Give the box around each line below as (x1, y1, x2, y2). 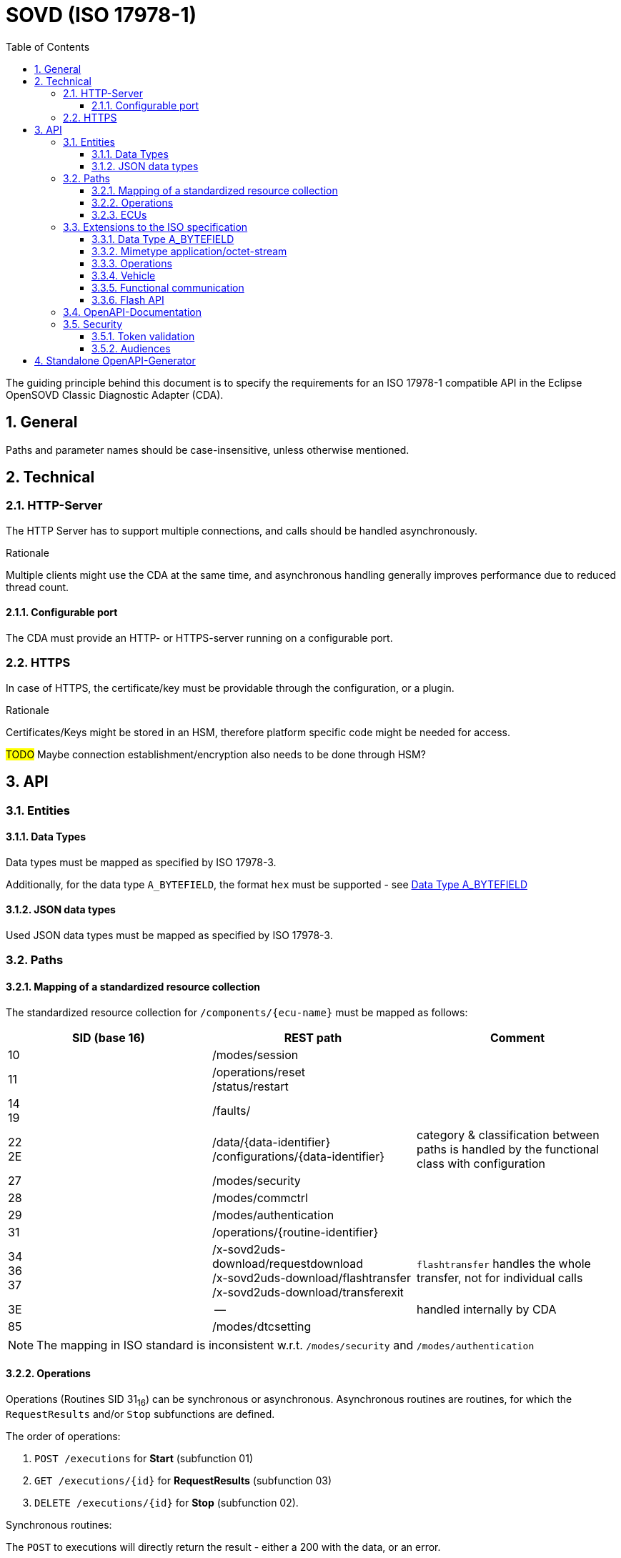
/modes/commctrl (212, 1190, 308, 1205)
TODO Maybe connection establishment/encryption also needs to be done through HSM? (6, 748, 426, 760)
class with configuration (416, 1156, 545, 1171)
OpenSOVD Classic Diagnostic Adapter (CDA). (6, 388, 224, 401)
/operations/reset (212, 1064, 305, 1079)
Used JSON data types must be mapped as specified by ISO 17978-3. (6, 929, 333, 942)
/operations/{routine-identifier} (212, 1224, 379, 1239)
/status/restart (212, 1078, 289, 1093)
